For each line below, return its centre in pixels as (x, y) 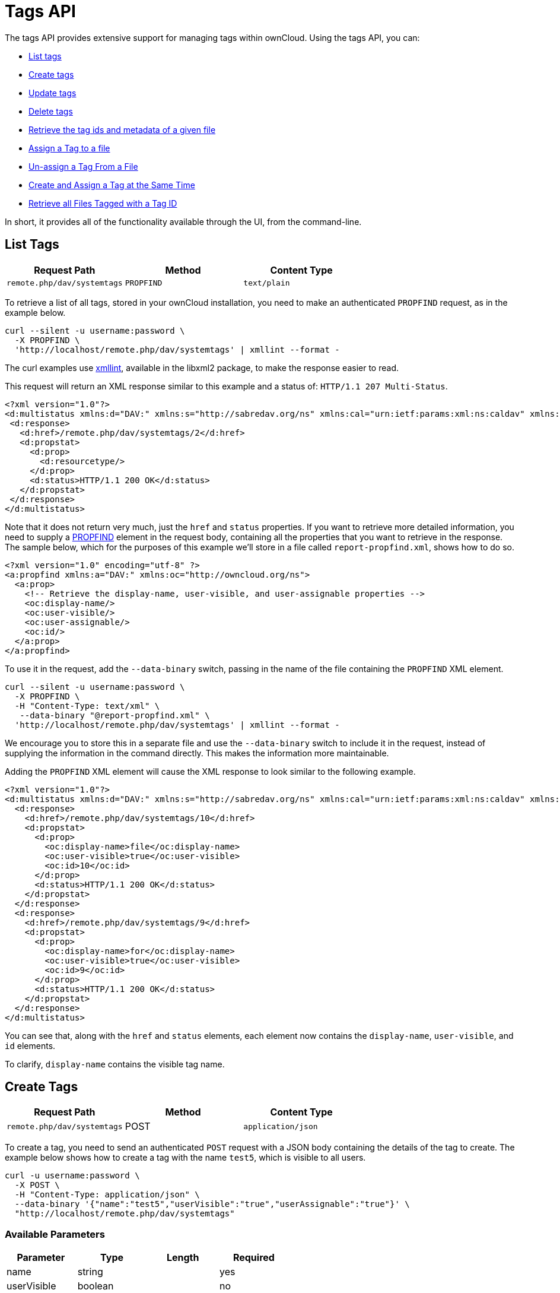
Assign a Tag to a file (69, 148)
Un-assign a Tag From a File (83, 166)
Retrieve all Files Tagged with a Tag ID (103, 203)
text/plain (267, 283)
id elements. (30, 1045)
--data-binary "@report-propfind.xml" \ (115, 715)
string (90, 1272)
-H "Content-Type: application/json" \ (107, 1195)
